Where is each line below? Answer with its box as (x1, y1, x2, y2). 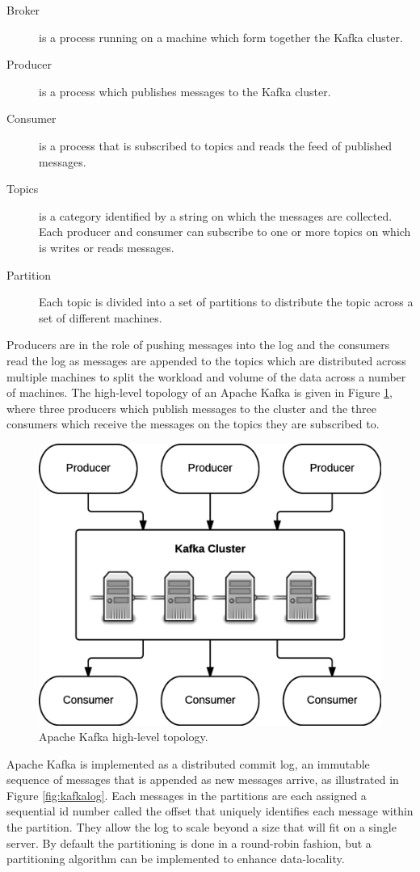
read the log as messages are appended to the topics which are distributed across (6, 352, 406, 369)
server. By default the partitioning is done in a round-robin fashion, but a (6, 834, 372, 851)
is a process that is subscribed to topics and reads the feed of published (39, 137, 393, 154)
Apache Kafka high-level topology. (39, 728, 208, 745)
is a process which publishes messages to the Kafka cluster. (39, 82, 331, 99)
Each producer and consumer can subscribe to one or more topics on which (39, 223, 411, 240)
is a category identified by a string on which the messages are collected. (39, 207, 393, 224)
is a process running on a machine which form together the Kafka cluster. (39, 28, 403, 45)
